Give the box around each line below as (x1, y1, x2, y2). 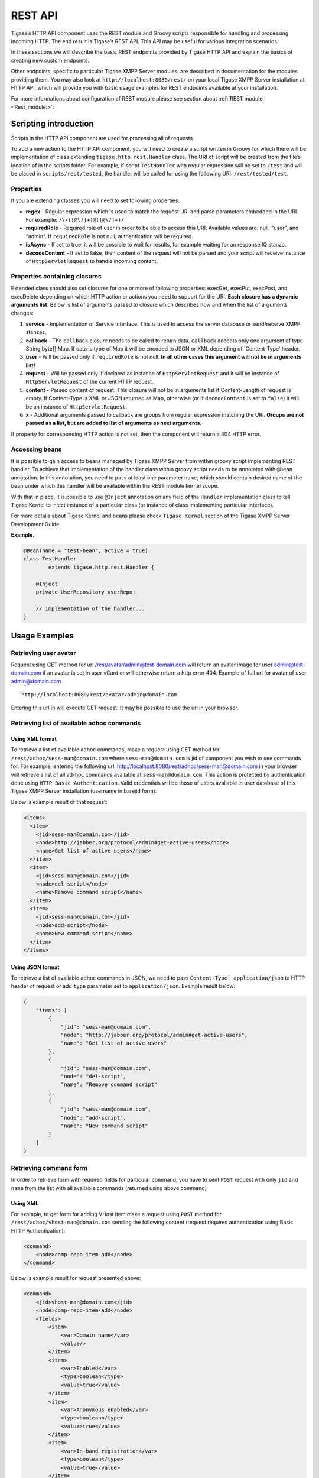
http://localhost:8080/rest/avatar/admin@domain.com (21, 692, 177, 698)
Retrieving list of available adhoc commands (11, 719, 141, 727)
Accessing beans (11, 445, 62, 453)
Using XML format (11, 735, 57, 743)
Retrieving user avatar (11, 649, 76, 657)
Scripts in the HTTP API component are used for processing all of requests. (11, 134, 194, 141)
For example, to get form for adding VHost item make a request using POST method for (11, 1210, 222, 1217)
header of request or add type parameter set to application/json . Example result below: (11, 983, 236, 990)
